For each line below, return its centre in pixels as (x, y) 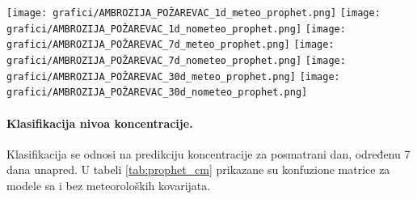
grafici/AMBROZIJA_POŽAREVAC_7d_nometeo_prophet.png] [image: (176, 60)
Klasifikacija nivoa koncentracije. (100, 123)
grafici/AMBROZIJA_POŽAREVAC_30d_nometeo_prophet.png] (157, 93)
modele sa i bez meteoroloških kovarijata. (109, 185)
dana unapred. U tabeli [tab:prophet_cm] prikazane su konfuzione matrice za (198, 169)
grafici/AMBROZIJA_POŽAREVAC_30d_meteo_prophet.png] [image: (173, 76)
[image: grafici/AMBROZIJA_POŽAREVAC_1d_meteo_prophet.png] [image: (194, 13)
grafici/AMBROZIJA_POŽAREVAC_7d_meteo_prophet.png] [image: (171, 45)
